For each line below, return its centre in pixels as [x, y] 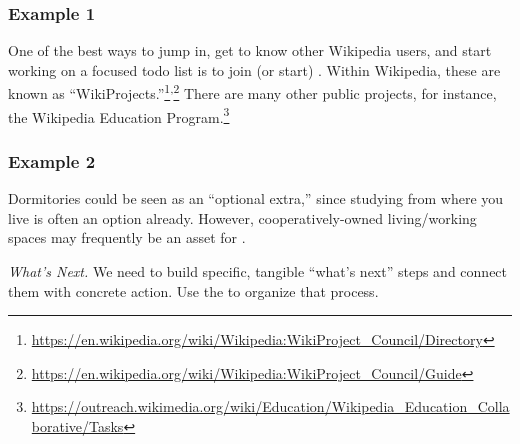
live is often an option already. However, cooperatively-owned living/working [242, 217]
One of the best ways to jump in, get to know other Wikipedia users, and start [250, 50]
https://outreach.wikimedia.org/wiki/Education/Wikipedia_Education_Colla [270, 406]
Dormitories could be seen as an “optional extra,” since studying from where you [256, 198]
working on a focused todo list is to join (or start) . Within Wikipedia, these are [254, 69]
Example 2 [52, 160]
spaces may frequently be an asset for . [127, 237]
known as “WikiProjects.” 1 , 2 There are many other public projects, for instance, [252, 92]
